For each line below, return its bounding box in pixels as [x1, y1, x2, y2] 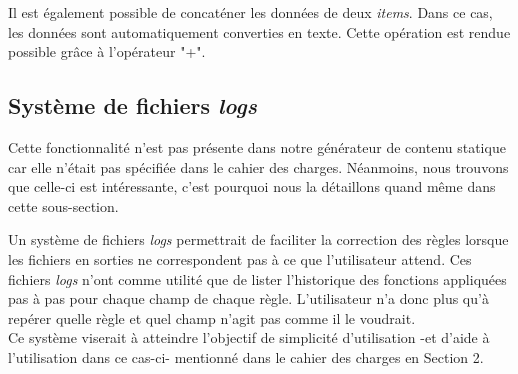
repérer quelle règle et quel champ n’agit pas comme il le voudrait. [8, 307, 416, 328]
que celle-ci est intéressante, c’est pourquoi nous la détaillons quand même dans [8, 176, 496, 197]
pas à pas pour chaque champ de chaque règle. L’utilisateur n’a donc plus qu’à [8, 288, 489, 309]
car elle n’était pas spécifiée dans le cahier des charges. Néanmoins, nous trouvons [8, 156, 509, 177]
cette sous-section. [8, 195, 119, 216]
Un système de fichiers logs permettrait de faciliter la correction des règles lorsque [8, 229, 509, 250]
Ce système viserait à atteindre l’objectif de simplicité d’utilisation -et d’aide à [8, 327, 490, 348]
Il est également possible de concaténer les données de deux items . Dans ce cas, [8, 2, 493, 22]
